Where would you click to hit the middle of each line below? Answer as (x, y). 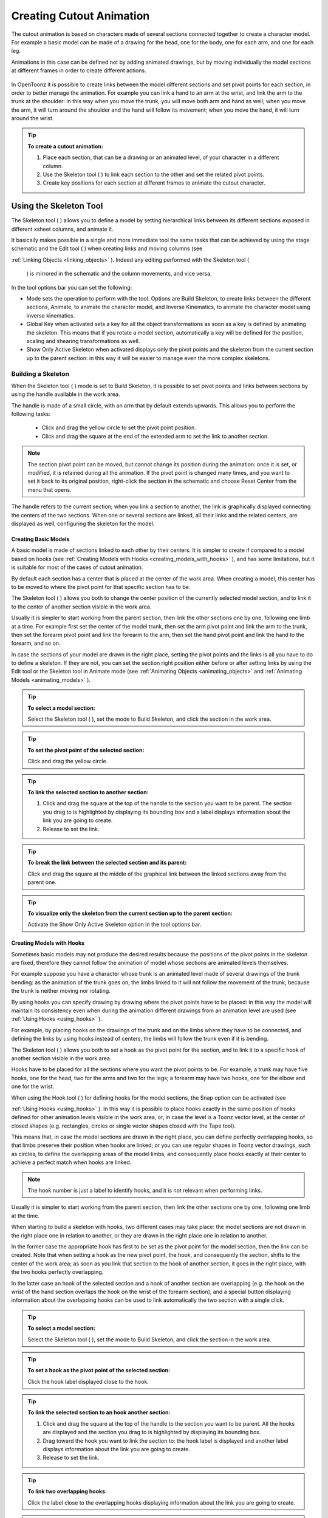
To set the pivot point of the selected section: (86, 750)
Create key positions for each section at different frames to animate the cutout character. (154, 183)
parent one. (42, 882)
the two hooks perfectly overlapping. (57, 1272)
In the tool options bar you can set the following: (72, 287)
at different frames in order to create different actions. (79, 70)
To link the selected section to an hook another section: (99, 1412)
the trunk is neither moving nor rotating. (61, 991)
